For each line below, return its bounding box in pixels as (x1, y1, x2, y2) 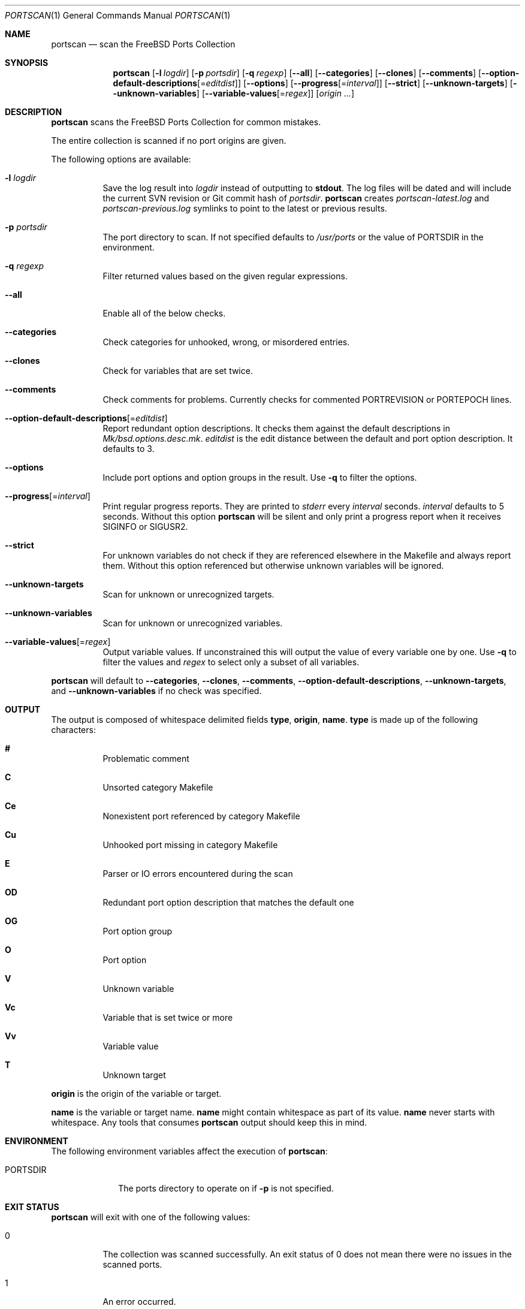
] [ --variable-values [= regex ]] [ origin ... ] (196, 88, 355, 98)
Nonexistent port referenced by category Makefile (102, 811, 300, 821)
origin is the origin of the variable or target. (51, 1088, 222, 1099)
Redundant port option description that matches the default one (102, 897, 354, 907)
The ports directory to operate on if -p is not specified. (118, 1183, 334, 1193)
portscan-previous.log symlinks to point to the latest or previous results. (102, 203, 387, 213)
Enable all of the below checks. (102, 308, 226, 318)
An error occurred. (102, 1296, 176, 1307)
